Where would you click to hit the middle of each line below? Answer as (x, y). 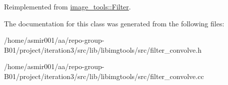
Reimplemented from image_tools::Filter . (67, 6)
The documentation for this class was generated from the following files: (114, 23)
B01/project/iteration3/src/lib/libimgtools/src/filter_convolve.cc (104, 76)
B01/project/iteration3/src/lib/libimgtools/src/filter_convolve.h (103, 49)
